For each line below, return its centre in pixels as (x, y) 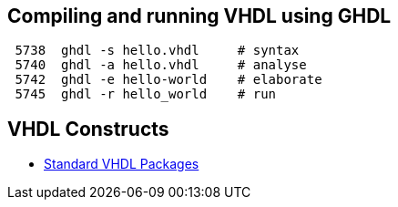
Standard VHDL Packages (122, 164)
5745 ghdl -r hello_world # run (146, 94)
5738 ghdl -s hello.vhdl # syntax (157, 51)
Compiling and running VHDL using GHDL (199, 16)
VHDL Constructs (88, 129)
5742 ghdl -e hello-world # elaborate (168, 80)
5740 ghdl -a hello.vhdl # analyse (161, 65)
